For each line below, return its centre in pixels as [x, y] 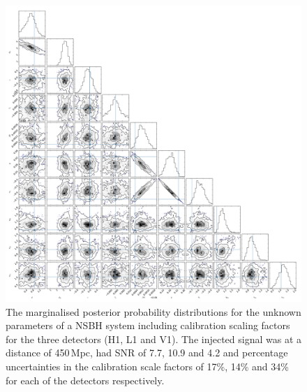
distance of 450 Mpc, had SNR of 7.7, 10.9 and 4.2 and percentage [147, 353]
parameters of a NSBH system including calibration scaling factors [148, 325]
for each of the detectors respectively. [85, 380]
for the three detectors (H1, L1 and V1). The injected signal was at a [154, 339]
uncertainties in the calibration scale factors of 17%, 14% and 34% [147, 366]
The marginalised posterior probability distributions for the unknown [153, 311]
